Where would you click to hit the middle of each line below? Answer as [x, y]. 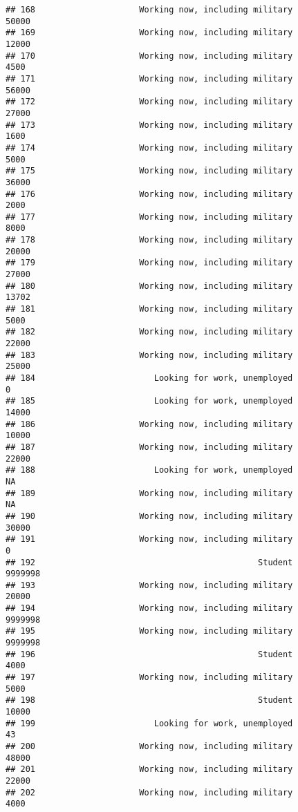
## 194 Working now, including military [149, 608]
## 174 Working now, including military [149, 148]
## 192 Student [149, 562]
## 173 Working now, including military [149, 125]
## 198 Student [149, 700]
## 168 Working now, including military [149, 10]
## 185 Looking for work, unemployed [149, 401]
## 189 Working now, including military [149, 493]
